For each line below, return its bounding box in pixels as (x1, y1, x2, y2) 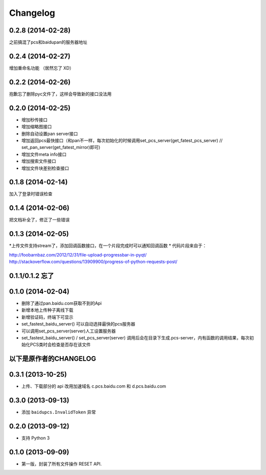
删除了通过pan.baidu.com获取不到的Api (21, 300, 102, 306)
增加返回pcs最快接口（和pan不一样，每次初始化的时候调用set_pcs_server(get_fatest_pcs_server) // (21, 137, 223, 143)
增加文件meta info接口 (21, 151, 66, 157)
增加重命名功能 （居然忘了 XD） (9, 65, 74, 71)
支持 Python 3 (21, 435, 50, 441)
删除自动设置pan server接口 (21, 131, 78, 137)
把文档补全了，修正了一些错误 (9, 217, 70, 223)
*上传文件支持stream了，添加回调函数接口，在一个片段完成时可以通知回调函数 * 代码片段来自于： (9, 243, 207, 249)
